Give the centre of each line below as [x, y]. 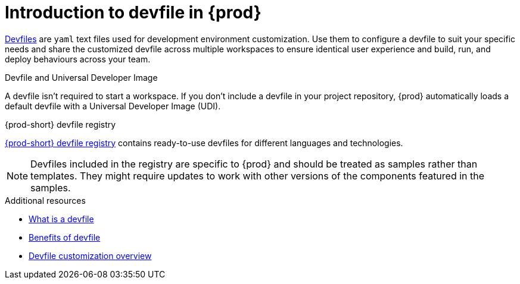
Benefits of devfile [65, 237]
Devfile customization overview [90, 255]
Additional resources [45, 200]
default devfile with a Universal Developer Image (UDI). [113, 106]
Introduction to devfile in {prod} [133, 12]
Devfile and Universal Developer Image [81, 77]
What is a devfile [61, 219]
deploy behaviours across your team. [78, 59]
